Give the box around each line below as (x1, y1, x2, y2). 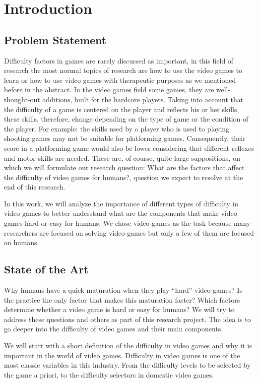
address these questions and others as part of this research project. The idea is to (4, 314, 251, 324)
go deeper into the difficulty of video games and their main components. (4, 323, 223, 334)
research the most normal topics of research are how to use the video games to (4, 65, 243, 75)
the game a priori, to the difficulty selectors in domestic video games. (4, 369, 214, 380)
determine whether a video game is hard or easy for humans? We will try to (4, 304, 235, 315)
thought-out (4, 94, 40, 104)
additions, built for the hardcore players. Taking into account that (42, 94, 244, 104)
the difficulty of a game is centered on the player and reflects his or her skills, (4, 104, 239, 114)
